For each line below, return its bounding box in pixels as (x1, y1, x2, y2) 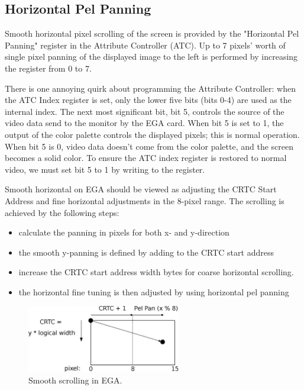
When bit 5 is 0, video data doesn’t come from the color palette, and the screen (5, 140, 293, 152)
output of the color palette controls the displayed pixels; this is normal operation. (5, 128, 300, 140)
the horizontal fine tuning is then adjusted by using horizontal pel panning (18, 285, 289, 298)
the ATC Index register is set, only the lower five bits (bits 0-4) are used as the (5, 94, 292, 106)
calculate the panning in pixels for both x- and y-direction (18, 226, 229, 238)
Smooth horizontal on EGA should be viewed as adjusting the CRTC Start (5, 183, 277, 195)
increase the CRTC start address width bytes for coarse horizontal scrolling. (18, 266, 294, 278)
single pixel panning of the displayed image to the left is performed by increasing (5, 50, 298, 63)
